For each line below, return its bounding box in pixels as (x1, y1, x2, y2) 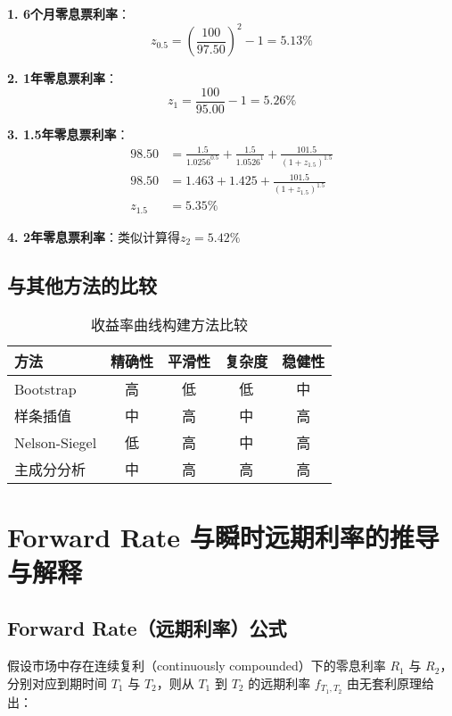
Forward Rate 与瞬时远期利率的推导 (7, 518, 440, 554)
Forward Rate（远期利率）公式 (7, 614, 287, 642)
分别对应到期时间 (7, 673, 107, 692)
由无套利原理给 (347, 673, 435, 692)
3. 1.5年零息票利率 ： (7, 124, 129, 143)
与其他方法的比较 (7, 271, 157, 298)
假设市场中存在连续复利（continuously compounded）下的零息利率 (7, 656, 386, 675)
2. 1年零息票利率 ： (7, 69, 118, 87)
